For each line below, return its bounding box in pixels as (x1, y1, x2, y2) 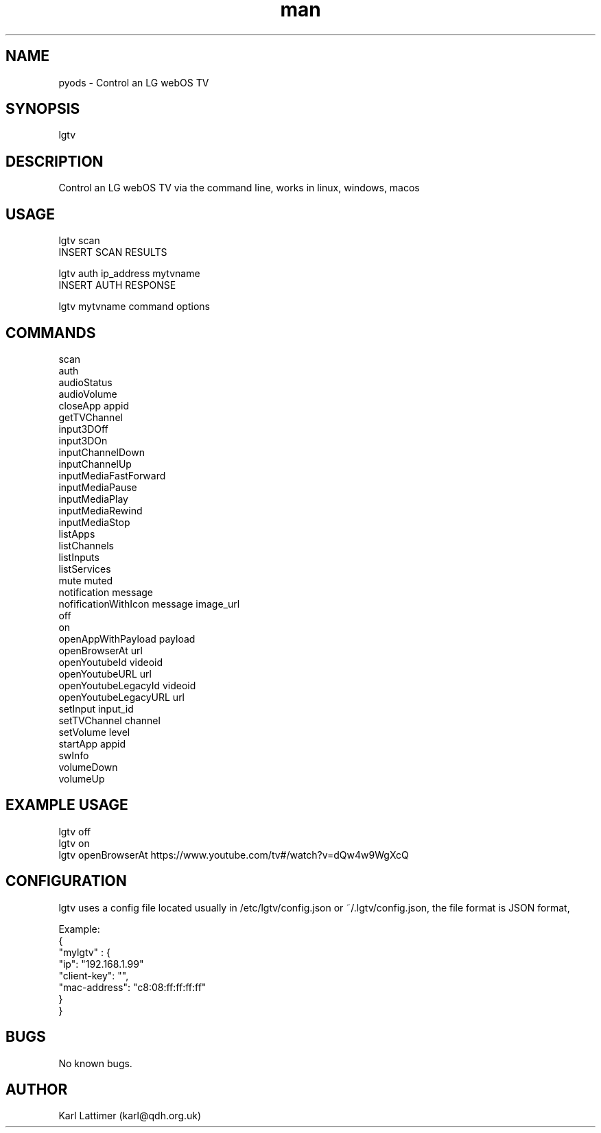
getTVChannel (58, 411, 123, 423)
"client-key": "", (58, 969, 129, 981)
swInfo (58, 749, 89, 761)
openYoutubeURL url (58, 667, 152, 680)
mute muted (58, 574, 113, 586)
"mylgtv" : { (58, 946, 111, 958)
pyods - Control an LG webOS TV (58, 76, 209, 88)
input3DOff (58, 422, 108, 435)
